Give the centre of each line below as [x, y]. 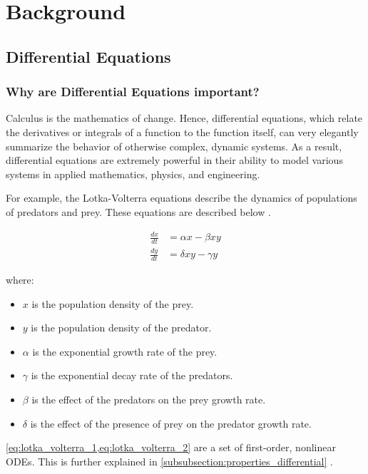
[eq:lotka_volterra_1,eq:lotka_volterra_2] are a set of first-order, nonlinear [171, 447]
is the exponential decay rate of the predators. [132, 375]
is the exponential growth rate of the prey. [125, 351]
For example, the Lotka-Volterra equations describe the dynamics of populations [182, 198]
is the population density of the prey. [113, 303]
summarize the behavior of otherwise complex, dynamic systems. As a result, [174, 146]
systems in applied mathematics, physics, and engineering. [133, 174]
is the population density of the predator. [121, 328]
